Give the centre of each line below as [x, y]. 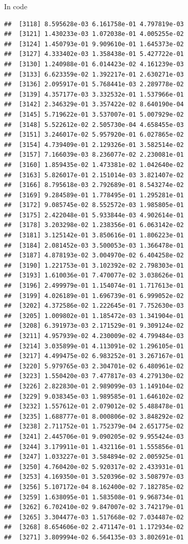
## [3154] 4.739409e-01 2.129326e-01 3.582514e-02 [94, 145]
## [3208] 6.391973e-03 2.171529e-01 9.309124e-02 [94, 326]
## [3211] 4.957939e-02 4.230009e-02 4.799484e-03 [94, 336]
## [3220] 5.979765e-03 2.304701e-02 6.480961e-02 [94, 366]
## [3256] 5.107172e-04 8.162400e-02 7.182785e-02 [94, 487]
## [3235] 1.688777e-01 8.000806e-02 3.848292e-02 [94, 416]
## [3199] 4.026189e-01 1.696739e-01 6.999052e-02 [94, 296]
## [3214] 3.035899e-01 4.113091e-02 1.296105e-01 [94, 346]
